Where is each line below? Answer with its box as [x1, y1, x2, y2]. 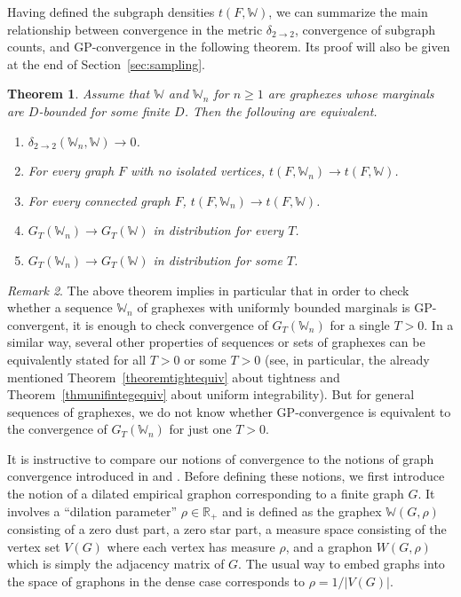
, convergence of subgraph [294, 20, 436, 38]
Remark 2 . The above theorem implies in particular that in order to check [7, 280, 409, 299]
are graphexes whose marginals [267, 84, 434, 103]
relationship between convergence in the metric [7, 20, 263, 38]
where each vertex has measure [107, 537, 275, 555]
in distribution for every [153, 221, 284, 240]
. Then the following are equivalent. [184, 101, 378, 120]
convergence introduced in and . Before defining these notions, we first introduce [7, 467, 445, 485]
